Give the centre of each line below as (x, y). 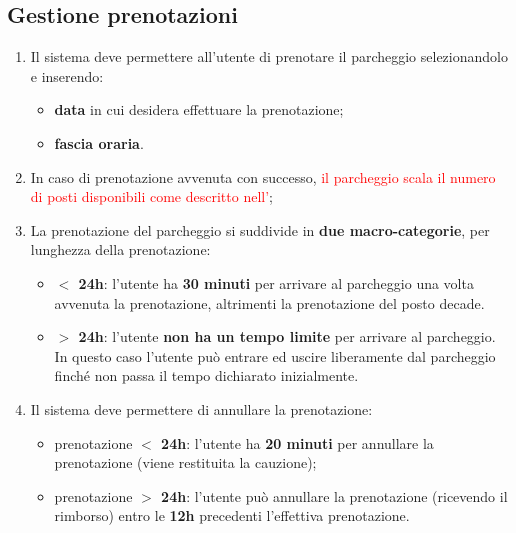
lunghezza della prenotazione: (120, 249)
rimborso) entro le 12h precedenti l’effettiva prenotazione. (232, 515)
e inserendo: (67, 75)
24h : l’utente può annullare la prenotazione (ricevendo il (334, 495)
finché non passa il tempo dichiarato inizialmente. (206, 375)
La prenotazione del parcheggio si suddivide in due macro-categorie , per (260, 229)
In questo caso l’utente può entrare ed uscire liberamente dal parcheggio (275, 355)
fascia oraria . (99, 142)
